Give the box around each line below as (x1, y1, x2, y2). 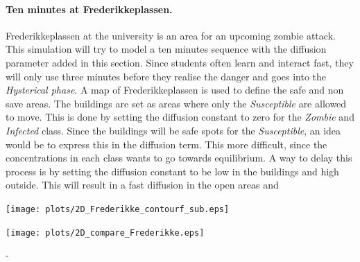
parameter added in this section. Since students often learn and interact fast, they (6, 55, 354, 69)
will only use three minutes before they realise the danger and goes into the (6, 69, 327, 83)
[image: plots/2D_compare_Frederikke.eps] (6, 227, 205, 238)
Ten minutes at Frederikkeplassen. (6, 1, 173, 16)
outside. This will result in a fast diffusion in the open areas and (6, 177, 279, 192)
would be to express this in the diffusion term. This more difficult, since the (6, 137, 327, 151)
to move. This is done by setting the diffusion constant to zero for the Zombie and (6, 110, 354, 124)
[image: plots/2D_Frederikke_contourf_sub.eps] (6, 204, 230, 214)
